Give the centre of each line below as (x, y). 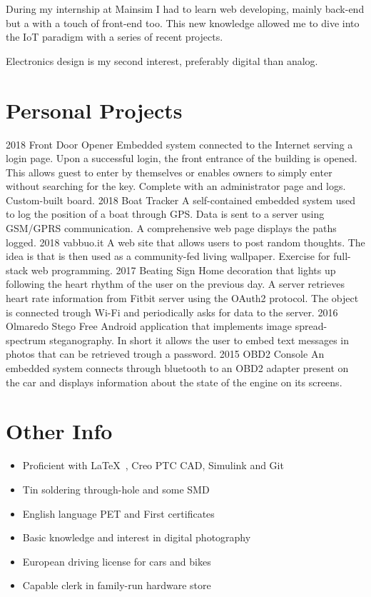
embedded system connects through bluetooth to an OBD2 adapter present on (177, 368)
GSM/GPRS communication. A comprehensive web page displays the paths (171, 228)
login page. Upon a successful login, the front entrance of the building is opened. (182, 158)
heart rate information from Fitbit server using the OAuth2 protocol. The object (182, 298)
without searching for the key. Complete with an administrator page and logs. (176, 186)
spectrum (26, 340)
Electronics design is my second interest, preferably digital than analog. (162, 60)
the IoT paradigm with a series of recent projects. (115, 37)
